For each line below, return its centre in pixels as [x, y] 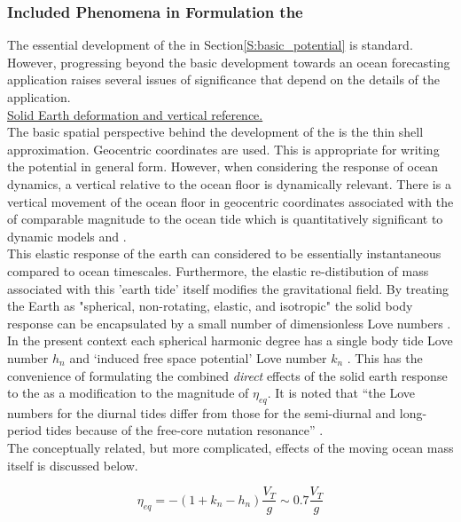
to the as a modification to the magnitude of [128, 393]
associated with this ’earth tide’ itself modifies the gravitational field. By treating [228, 288]
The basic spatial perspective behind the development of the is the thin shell [215, 132]
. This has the [385, 357]
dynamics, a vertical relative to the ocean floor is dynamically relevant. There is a [229, 183]
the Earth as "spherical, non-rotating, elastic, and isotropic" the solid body [210, 306]
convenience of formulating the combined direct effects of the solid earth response [227, 375]
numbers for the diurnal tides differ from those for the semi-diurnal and [202, 412]
